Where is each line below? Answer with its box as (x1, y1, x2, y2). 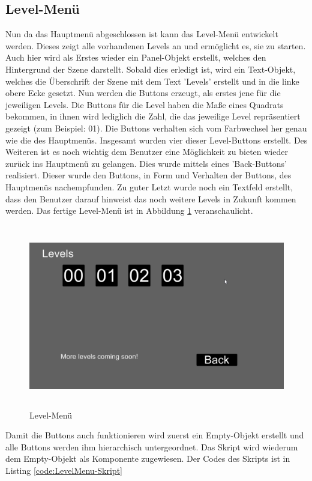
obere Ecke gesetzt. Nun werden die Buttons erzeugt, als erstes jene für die (5, 86, 281, 99)
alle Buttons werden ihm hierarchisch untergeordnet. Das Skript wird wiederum (5, 440, 298, 453)
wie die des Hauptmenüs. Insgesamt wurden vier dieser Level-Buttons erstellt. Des (5, 133, 308, 146)
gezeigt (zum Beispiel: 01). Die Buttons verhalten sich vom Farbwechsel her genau (5, 121, 307, 134)
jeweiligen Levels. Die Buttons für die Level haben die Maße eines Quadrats (5, 98, 284, 110)
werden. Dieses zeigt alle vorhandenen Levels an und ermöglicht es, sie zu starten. (5, 39, 306, 52)
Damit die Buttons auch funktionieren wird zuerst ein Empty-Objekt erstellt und (5, 429, 304, 441)
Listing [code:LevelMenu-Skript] (5, 464, 122, 477)
